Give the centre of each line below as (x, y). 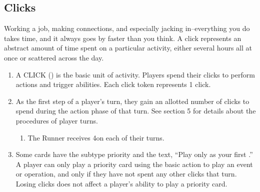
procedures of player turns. (57, 120)
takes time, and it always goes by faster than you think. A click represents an (123, 38)
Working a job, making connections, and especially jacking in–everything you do (127, 28)
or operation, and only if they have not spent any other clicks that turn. (126, 174)
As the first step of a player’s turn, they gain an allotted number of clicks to (132, 101)
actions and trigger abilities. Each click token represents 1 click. (113, 84)
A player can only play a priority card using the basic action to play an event (134, 164)
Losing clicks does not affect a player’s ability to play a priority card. (121, 183)
